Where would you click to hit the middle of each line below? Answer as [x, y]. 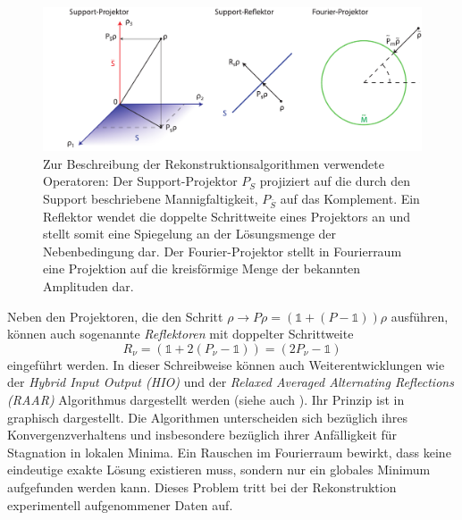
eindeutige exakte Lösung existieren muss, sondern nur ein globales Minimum [219, 470]
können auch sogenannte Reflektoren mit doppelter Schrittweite [181, 334]
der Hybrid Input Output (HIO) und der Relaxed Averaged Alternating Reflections [231, 382]
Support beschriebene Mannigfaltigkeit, [151, 198]
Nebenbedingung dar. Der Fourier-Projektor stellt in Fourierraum [223, 251]
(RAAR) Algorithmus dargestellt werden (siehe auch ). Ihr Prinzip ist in [206, 399]
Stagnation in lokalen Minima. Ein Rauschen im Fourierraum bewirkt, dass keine [229, 452]
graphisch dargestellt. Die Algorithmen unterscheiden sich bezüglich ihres [207, 417]
